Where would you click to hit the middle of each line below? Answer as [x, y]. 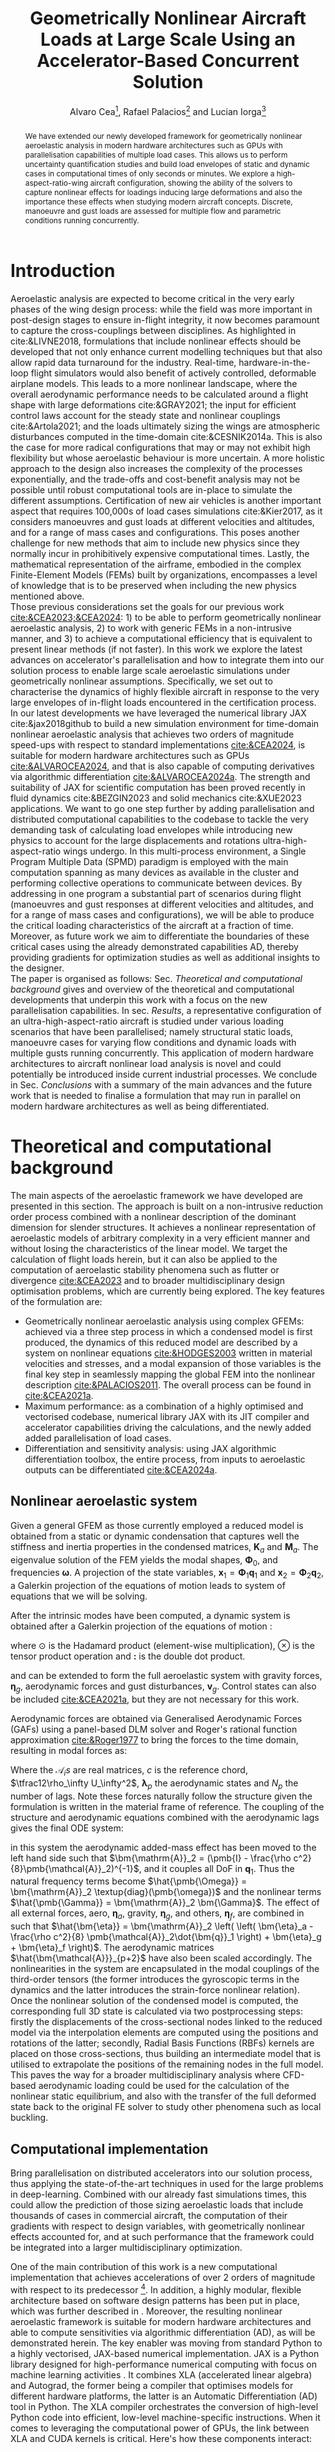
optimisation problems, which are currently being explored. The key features [167, 1291]
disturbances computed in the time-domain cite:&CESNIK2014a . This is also [166, 437]
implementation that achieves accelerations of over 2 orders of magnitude [163, 2278]
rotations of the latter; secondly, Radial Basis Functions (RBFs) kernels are [162, 2043]
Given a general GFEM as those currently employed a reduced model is [157, 1525]
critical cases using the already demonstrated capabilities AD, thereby [154, 947]
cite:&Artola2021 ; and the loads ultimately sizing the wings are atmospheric [165, 426]
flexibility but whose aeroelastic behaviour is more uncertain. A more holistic [167, 458]
